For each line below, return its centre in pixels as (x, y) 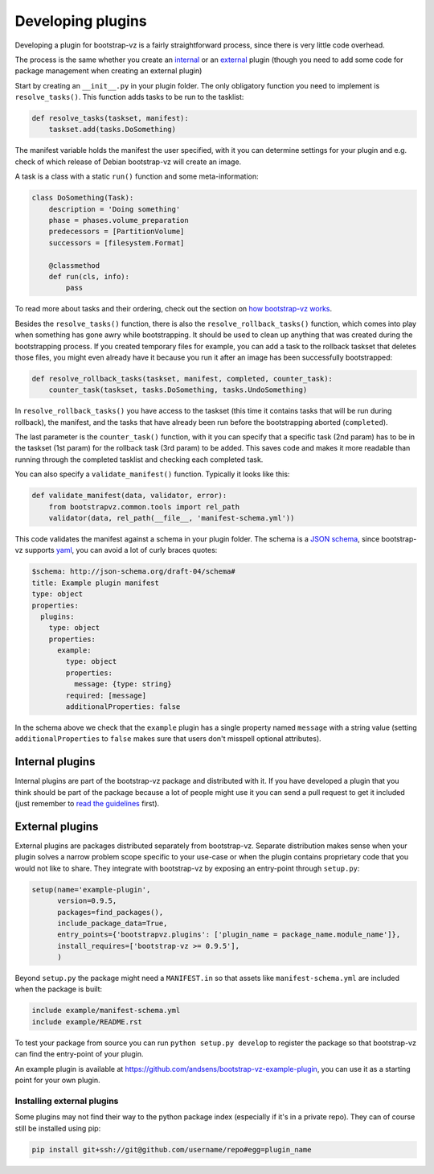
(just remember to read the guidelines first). (87, 804)
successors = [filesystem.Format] (117, 243)
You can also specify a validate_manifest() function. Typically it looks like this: (152, 474)
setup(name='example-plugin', (91, 890)
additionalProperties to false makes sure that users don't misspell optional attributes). (168, 739)
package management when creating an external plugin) (108, 71)
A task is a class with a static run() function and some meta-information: (137, 176)
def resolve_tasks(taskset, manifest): (110, 118)
